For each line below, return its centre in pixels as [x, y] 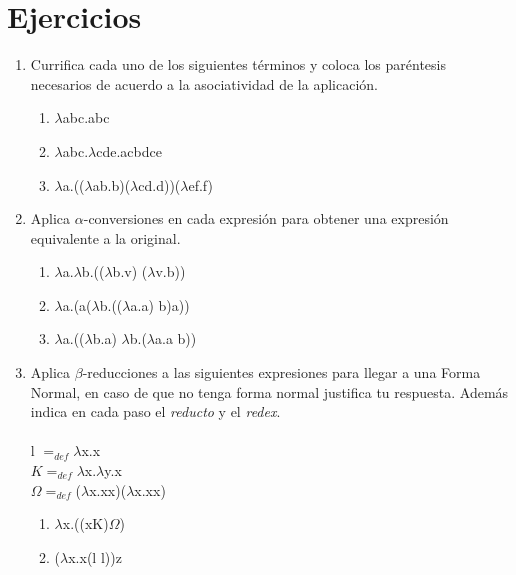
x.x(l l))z [95, 556]
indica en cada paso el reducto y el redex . [155, 411]
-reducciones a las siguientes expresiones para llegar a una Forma [281, 372]
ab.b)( [111, 184]
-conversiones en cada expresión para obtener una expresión [266, 218]
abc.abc [86, 117]
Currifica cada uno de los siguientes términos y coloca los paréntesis [238, 64]
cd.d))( [159, 184]
